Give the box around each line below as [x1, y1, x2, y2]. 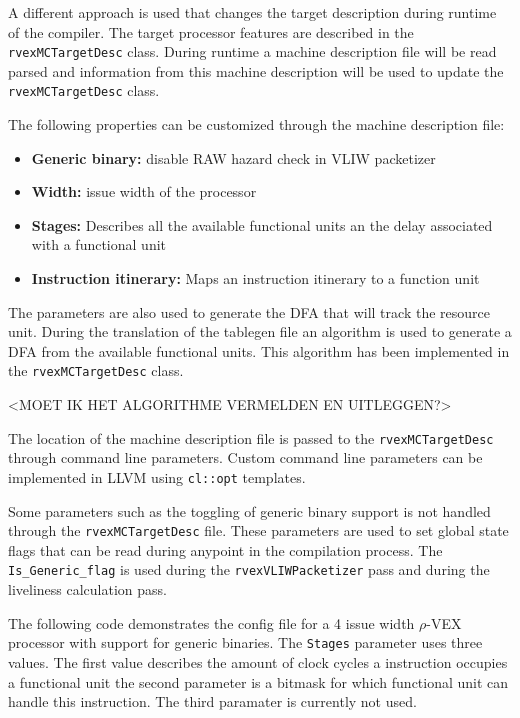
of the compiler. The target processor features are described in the [8, 21, 414, 42]
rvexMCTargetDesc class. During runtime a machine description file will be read [8, 41, 497, 62]
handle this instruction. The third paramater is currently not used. [8, 691, 417, 712]
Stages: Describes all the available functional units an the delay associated [31, 214, 493, 235]
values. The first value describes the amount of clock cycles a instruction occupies [8, 651, 508, 672]
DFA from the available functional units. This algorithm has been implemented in [8, 340, 510, 361]
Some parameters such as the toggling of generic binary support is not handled [8, 500, 491, 521]
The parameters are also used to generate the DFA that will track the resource [8, 301, 490, 322]
